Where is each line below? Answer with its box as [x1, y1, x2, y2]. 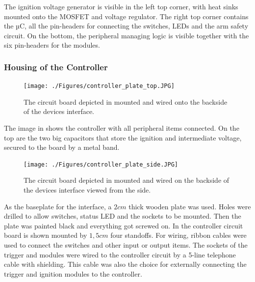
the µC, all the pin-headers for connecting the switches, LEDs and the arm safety [4, 21, 249, 31]
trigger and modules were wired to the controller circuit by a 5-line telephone [4, 249, 236, 259]
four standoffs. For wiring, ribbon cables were [110, 230, 247, 240]
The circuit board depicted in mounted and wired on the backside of [24, 175, 229, 185]
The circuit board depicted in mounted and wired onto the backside [24, 96, 228, 107]
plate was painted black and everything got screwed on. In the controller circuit [4, 220, 243, 230]
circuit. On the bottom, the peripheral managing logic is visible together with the [4, 30, 249, 40]
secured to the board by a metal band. [4, 142, 120, 152]
